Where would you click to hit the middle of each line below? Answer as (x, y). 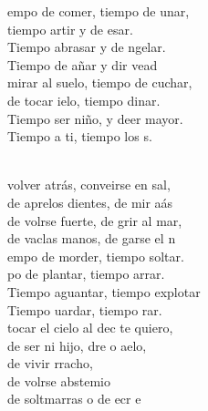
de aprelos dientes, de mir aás (90, 202)
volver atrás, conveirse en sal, (89, 185)
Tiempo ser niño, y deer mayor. (95, 118)
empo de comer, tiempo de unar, (99, 11)
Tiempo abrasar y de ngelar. (87, 47)
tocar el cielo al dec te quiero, (90, 328)
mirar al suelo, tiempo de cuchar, (100, 82)
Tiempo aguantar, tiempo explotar (104, 291)
